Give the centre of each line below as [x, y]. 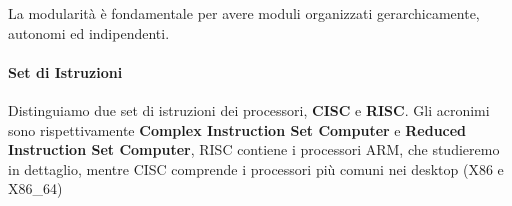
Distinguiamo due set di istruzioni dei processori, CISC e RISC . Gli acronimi [249, 109]
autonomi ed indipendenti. [89, 32]
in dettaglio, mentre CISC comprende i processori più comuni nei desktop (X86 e [256, 168]
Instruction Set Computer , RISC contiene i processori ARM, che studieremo [254, 149]
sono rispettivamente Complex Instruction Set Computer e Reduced [237, 129]
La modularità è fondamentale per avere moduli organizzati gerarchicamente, [244, 13]
